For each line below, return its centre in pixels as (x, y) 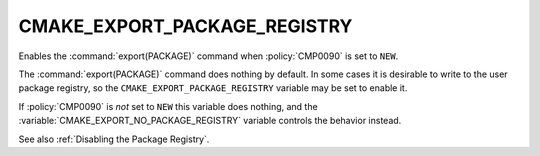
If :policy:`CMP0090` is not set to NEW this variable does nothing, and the (168, 106)
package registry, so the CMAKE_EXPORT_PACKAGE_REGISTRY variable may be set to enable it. (213, 88)
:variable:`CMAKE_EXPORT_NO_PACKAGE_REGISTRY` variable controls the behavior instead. (210, 121)
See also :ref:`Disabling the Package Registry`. (114, 139)
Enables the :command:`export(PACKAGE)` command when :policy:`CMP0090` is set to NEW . (208, 56)
